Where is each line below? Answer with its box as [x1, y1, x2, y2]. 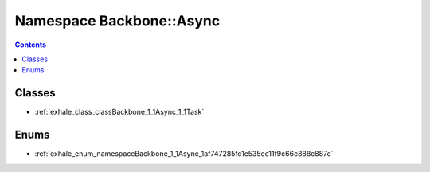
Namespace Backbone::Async [14, 12, 221, 29]
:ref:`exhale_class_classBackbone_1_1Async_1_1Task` [34, 107, 205, 117]
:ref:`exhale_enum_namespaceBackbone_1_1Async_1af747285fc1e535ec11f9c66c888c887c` [34, 149, 334, 158]
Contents [14, 40, 47, 49]
